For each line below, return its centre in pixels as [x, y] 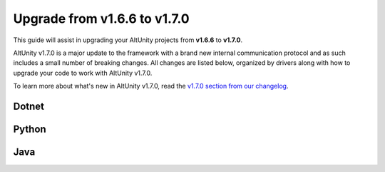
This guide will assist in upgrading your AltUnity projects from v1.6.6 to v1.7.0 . [128, 40]
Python [30, 129]
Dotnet [29, 106]
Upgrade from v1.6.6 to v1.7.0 [101, 19]
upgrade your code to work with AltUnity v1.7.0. [83, 73]
